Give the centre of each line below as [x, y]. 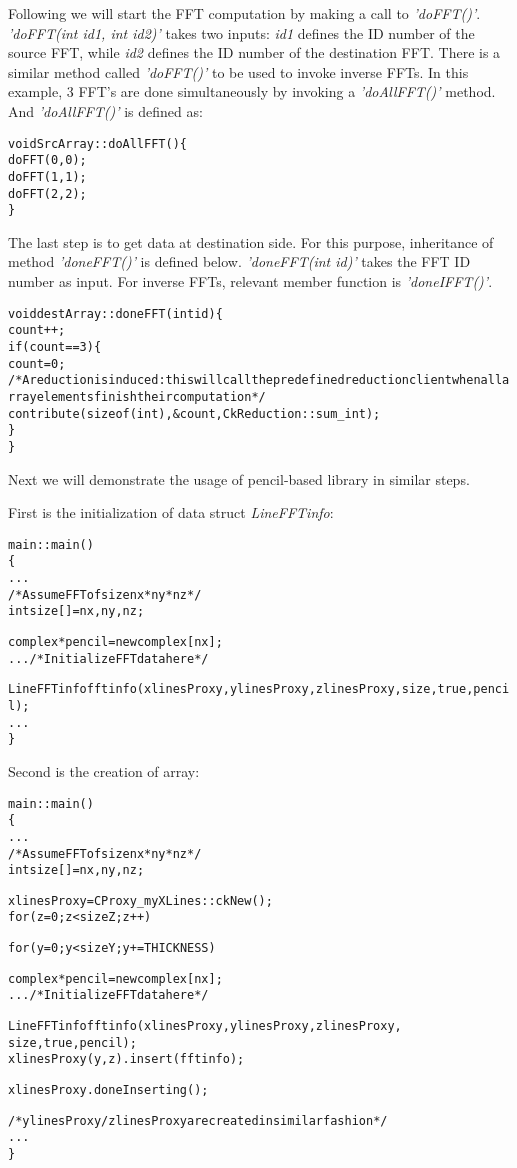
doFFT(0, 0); [47, 160]
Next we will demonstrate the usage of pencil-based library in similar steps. [239, 478]
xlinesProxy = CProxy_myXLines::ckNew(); [140, 900]
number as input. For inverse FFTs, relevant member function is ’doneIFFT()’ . [250, 281]
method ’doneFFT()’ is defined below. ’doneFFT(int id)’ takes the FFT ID [239, 261]
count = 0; [37, 363]
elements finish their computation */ [151, 396]
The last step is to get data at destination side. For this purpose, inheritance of [251, 241]
